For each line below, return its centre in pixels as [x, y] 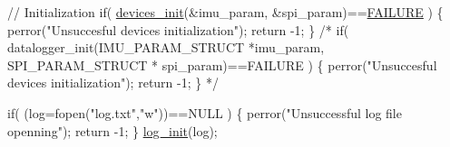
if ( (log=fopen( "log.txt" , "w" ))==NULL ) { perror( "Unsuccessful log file [205, 112]
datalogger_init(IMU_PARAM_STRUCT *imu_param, [166, 47]
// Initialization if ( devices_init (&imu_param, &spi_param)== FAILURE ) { [225, 12]
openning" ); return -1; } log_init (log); [112, 130]
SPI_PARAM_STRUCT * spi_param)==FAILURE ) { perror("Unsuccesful [222, 64]
